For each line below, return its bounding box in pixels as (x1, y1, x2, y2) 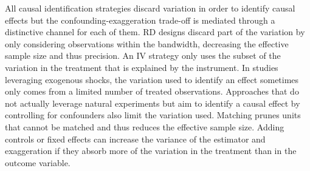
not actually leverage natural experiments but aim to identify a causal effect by (5, 96, 300, 109)
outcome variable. (5, 156, 71, 169)
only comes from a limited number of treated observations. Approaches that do (5, 85, 299, 98)
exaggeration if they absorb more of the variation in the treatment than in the (5, 144, 297, 157)
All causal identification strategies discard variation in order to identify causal (5, 2, 295, 14)
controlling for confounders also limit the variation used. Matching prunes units (5, 109, 301, 121)
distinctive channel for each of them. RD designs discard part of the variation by (5, 25, 305, 38)
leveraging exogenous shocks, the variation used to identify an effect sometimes (5, 73, 299, 85)
